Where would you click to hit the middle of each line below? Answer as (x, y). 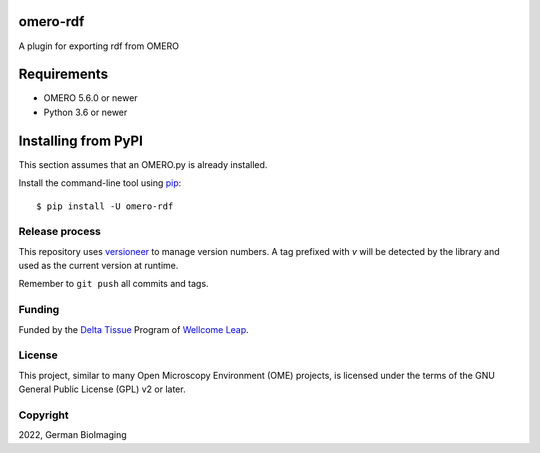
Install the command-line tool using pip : (100, 183)
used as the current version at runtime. (98, 266)
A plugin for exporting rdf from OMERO (99, 46)
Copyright (43, 415)
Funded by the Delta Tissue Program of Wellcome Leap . (133, 329)
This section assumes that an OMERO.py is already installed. (143, 164)
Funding (39, 310)
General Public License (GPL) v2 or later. (102, 389)
